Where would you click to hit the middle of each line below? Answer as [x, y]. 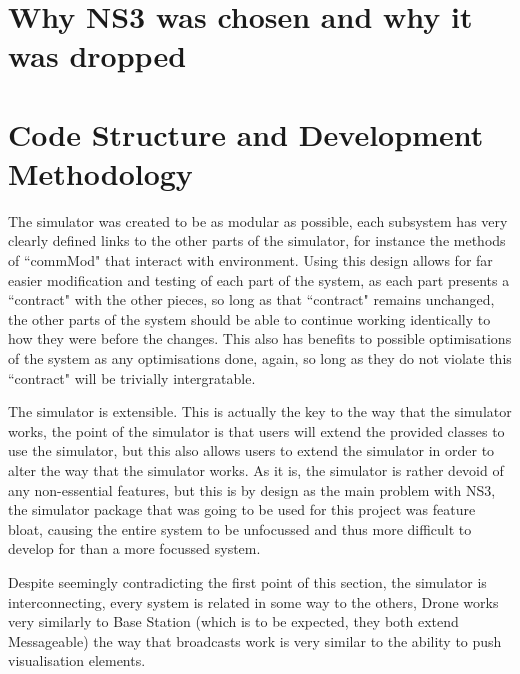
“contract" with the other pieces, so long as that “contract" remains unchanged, [251, 299]
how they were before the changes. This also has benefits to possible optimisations [260, 338]
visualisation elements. [77, 660]
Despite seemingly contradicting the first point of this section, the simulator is [247, 581]
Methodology [100, 172]
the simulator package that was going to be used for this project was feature [242, 509]
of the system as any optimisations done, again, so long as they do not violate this [260, 358]
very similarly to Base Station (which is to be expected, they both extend [233, 621]
